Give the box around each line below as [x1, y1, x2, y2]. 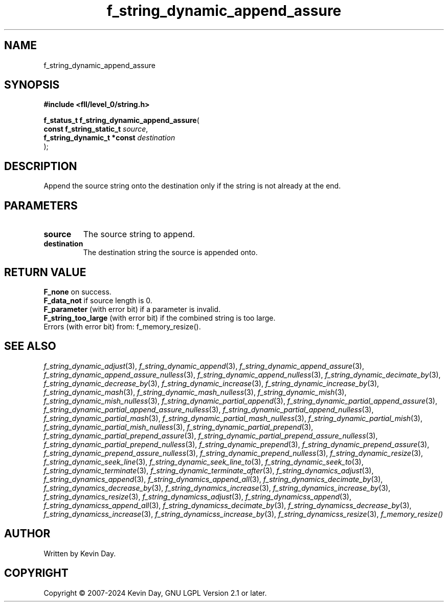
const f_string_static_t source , [43, 124, 148, 134]
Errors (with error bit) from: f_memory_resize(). [43, 322, 201, 331]
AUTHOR [4, 527, 51, 540]
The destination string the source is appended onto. [83, 248, 258, 257]
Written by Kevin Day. [43, 549, 116, 558]
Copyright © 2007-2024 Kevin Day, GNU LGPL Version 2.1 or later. [43, 588, 267, 597]
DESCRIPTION [4, 159, 77, 173]
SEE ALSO [4, 340, 56, 353]
